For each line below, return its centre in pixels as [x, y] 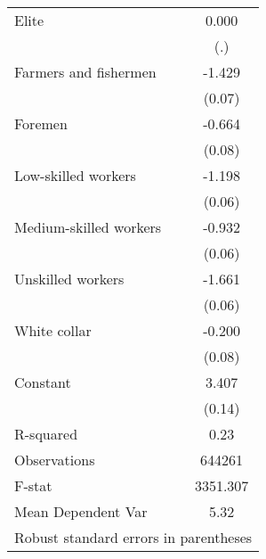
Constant [43, 382]
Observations [55, 460]
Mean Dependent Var [81, 511]
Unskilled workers [69, 279]
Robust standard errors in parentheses [133, 537]
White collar [53, 330]
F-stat [33, 485]
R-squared [46, 434]
